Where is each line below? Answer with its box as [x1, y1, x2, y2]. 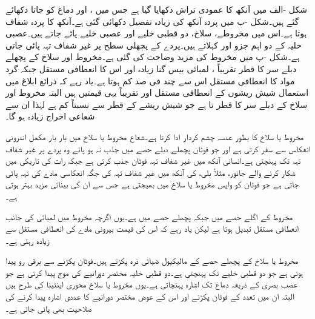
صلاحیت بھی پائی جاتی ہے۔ [5, 301, 92, 314]
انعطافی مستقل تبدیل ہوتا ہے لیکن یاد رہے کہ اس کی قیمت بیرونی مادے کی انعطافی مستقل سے [5, 222, 299, 235]
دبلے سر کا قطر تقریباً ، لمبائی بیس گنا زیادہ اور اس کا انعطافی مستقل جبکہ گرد [5, 62, 297, 75]
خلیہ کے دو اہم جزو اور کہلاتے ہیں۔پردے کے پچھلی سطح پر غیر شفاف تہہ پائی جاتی [5, 38, 302, 51]
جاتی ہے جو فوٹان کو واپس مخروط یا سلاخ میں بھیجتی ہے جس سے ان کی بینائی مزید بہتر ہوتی [5, 178, 299, 190]
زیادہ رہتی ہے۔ [5, 233, 50, 246]
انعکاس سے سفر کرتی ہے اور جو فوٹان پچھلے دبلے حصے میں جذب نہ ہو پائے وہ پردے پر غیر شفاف [5, 142, 311, 155]
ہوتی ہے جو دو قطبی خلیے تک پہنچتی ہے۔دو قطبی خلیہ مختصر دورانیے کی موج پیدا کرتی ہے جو [5, 266, 303, 278]
